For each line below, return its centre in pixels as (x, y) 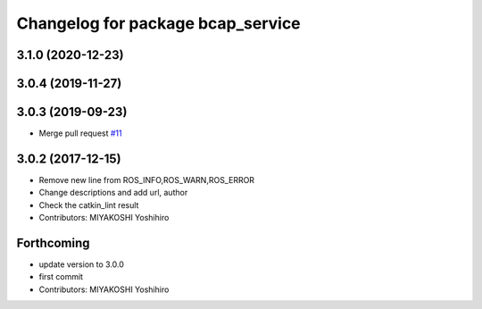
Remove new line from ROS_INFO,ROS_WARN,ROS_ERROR (146, 180)
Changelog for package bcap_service (158, 23)
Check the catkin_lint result (89, 205)
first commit (61, 277)
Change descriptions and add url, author (113, 193)
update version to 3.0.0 (82, 264)
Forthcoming (53, 242)
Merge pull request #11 (80, 133)
